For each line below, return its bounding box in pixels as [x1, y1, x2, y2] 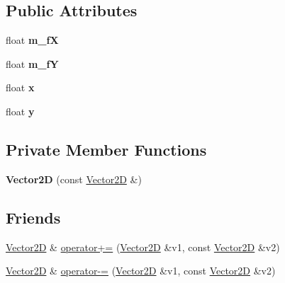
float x [6, 80, 35, 95]
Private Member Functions [6, 138, 207, 160]
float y [6, 103, 35, 118]
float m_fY [6, 56, 59, 71]
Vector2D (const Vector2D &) [6, 171, 142, 186]
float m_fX [6, 33, 59, 47]
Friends [6, 206, 61, 228]
